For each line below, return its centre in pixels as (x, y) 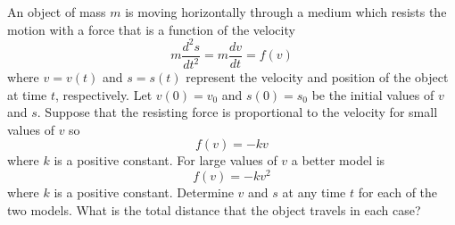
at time (27, 94)
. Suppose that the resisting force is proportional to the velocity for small (237, 112)
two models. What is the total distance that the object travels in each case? (214, 209)
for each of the (398, 192)
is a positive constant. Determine (144, 192)
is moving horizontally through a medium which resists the (286, 12)
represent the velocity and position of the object (317, 77)
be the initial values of (373, 94)
